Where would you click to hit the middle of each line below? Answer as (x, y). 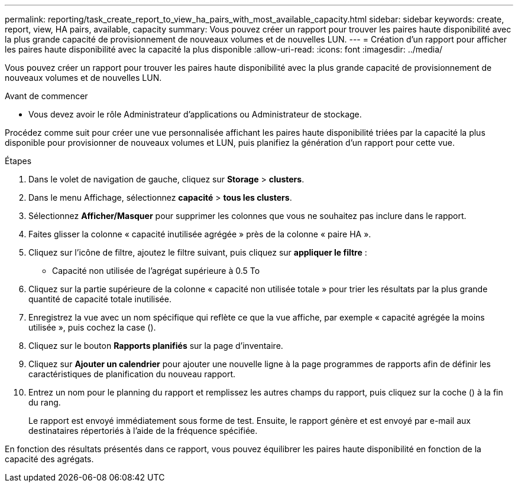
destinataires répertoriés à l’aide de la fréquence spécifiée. (143, 431)
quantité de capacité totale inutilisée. (100, 299)
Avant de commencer (46, 96)
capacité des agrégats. (49, 459)
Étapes (18, 161)
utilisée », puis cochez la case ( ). (92, 327)
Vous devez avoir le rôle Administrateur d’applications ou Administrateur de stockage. (195, 114)
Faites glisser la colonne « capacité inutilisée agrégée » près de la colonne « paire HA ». (200, 234)
